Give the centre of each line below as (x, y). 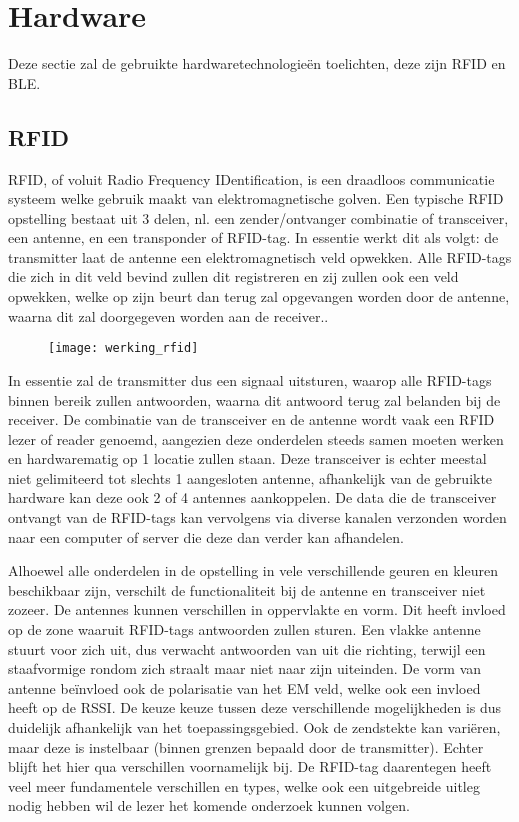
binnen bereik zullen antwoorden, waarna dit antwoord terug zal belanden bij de (254, 399)
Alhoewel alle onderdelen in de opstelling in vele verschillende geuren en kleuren (253, 570)
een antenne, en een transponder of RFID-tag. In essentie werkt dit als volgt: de (253, 237)
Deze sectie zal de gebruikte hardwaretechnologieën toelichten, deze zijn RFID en (257, 63)
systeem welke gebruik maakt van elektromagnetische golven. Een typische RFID (256, 198)
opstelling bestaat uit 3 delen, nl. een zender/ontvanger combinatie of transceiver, (258, 217)
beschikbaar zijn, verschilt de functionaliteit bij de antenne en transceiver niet (247, 589)
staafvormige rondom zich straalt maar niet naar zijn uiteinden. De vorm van (245, 668)
